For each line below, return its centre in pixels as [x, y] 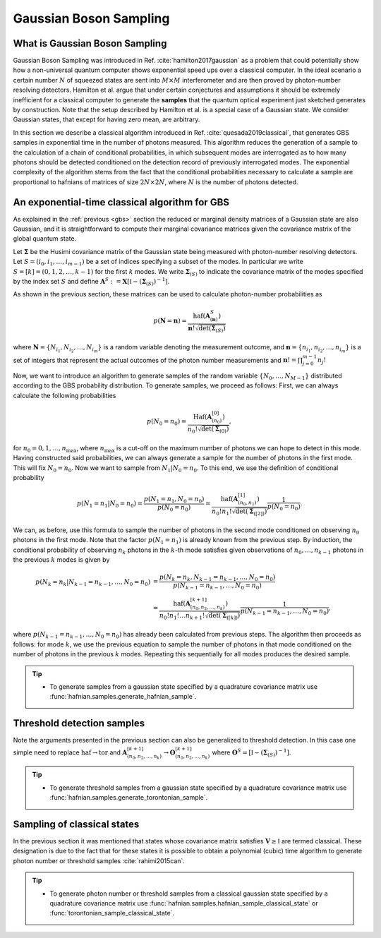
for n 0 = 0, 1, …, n [40, 449]
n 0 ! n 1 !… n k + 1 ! [182, 616]
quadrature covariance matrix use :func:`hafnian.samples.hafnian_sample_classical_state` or [184, 903]
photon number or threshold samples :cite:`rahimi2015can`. [99, 860]
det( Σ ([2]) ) [251, 512]
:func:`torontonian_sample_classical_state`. [112, 913]
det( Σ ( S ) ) [212, 329]
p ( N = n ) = [170, 320]
